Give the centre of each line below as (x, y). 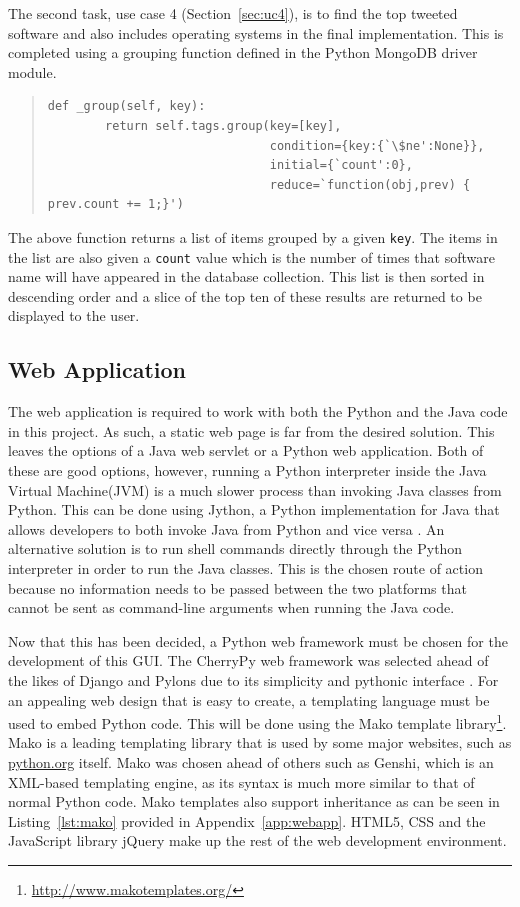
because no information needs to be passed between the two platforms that (237, 587)
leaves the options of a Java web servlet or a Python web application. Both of (246, 450)
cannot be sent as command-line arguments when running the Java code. (231, 607)
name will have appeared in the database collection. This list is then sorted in (246, 276)
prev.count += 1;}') (115, 204)
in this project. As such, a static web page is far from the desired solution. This (251, 430)
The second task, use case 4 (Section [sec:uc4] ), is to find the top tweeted (233, 13)
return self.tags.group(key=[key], (223, 125)
